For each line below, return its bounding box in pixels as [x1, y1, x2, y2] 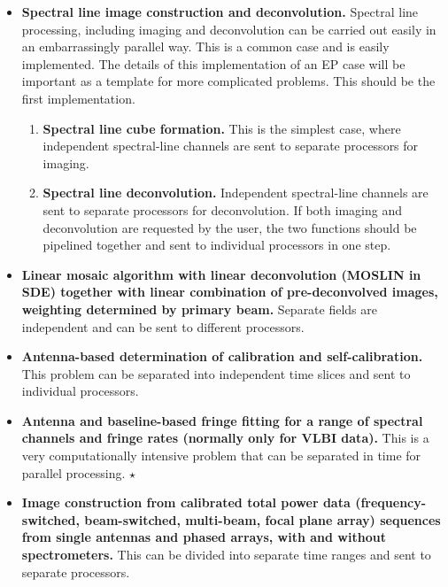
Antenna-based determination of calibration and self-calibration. [21, 347, 423, 366]
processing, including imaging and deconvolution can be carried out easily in [21, 19, 436, 38]
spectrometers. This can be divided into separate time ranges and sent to [21, 545, 431, 564]
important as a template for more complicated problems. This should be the [21, 72, 436, 90]
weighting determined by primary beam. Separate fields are [21, 299, 378, 318]
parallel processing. [21, 463, 126, 482]
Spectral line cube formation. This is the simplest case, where [42, 119, 401, 137]
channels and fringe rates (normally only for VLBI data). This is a [21, 429, 429, 447]
